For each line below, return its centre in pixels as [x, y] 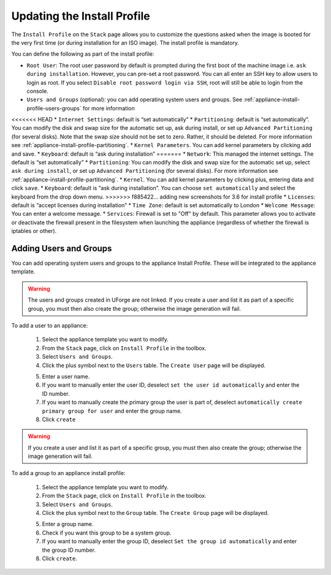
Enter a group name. [68, 524]
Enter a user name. [66, 376]
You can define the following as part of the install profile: [83, 54]
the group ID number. [69, 550]
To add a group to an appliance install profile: [68, 473]
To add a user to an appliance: [50, 326]
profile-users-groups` [54, 108]
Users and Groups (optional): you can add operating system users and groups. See [135, 100]
